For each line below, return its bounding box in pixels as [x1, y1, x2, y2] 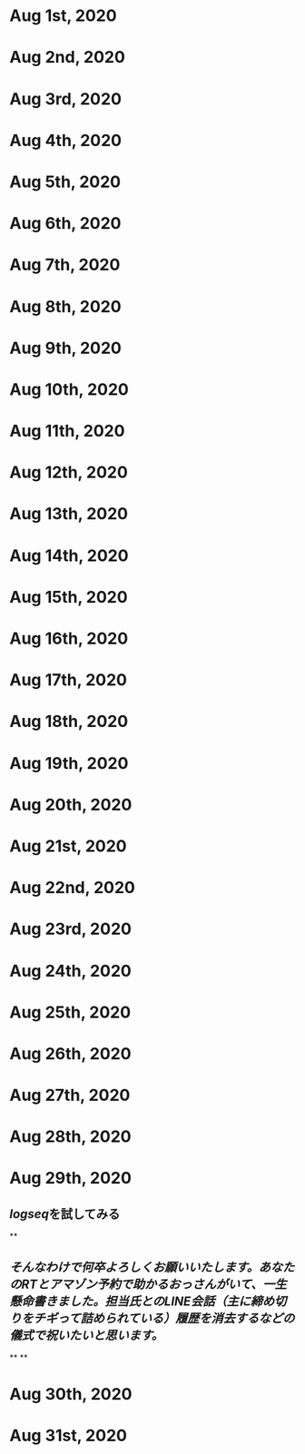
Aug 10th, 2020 [9, 378, 129, 399]
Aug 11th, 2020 [9, 421, 125, 441]
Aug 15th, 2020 [9, 586, 129, 607]
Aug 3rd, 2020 [9, 88, 123, 109]
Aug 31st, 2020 [9, 1426, 127, 1446]
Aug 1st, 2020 [9, 5, 117, 26]
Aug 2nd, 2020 [9, 47, 125, 68]
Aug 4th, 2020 [9, 130, 123, 151]
